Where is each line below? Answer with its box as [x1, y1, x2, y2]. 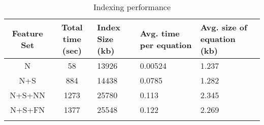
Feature [12, 27, 43, 39]
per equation [140, 38, 192, 51]
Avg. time [140, 27, 180, 39]
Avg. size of [200, 21, 247, 33]
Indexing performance [93, 1, 171, 13]
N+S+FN [10, 104, 45, 115]
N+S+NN [10, 89, 46, 101]
